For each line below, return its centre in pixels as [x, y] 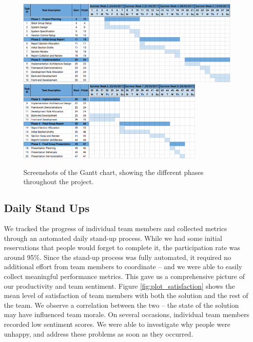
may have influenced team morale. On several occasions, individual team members [127, 314]
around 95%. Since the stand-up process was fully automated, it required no [117, 257]
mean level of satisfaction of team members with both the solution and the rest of [126, 295]
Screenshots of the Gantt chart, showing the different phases [114, 172]
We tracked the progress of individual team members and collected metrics [116, 228]
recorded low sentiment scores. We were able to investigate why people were [117, 324]
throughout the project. [59, 182]
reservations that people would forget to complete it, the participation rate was [122, 247]
